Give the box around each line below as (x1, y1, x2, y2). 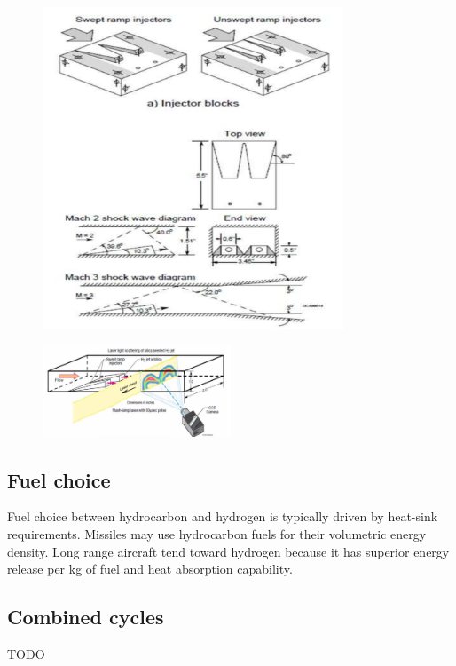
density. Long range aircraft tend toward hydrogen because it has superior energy (7, 542, 450, 560)
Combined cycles (7, 603, 164, 630)
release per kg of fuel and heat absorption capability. (7, 559, 293, 578)
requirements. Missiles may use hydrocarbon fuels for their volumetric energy (7, 525, 427, 543)
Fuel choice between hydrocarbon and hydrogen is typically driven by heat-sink (7, 507, 438, 526)
